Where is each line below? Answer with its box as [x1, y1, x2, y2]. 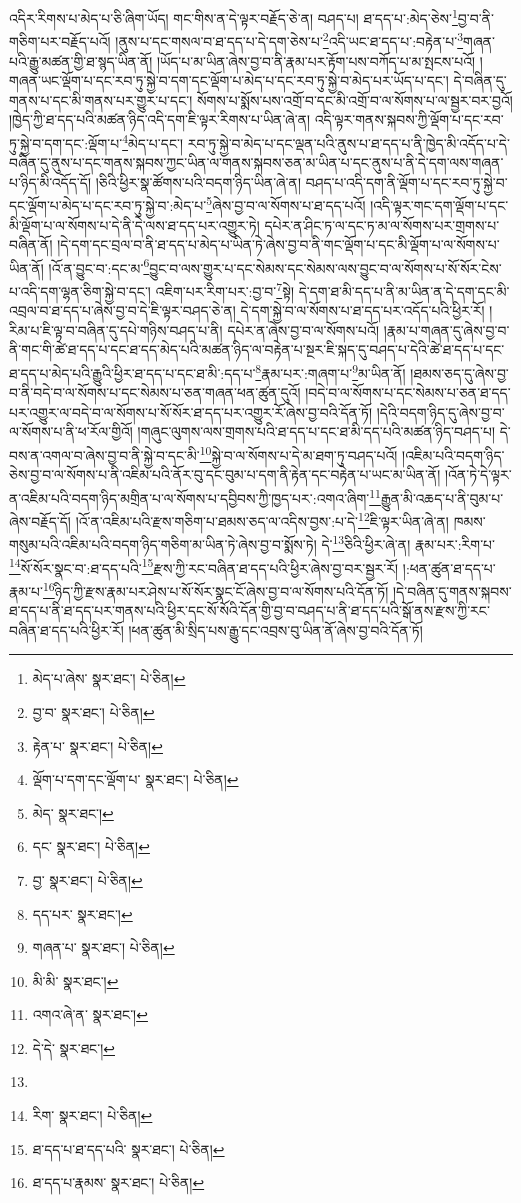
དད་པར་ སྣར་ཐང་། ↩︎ [32, 903, 133, 924]
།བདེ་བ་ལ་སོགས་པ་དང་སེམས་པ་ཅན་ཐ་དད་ [305, 382, 511, 403]
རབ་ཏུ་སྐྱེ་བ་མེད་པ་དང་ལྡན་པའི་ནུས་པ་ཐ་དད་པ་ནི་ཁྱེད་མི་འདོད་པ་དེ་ [187, 132, 510, 153]
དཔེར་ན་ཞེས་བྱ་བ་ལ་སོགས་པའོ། [227, 319, 380, 340]
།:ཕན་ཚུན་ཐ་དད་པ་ [402, 557, 496, 578]
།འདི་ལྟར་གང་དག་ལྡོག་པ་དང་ [370, 194, 509, 215]
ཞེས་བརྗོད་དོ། [9, 510, 71, 531]
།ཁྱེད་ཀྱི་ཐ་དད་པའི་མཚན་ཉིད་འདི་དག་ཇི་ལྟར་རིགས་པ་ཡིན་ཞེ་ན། [9, 109, 311, 130]
